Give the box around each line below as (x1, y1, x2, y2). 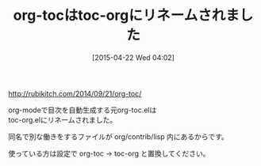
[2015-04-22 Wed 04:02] (92, 52, 175, 62)
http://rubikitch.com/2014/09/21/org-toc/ (8, 89, 142, 98)
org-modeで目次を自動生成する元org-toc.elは (8, 105, 157, 115)
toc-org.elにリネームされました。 (8, 115, 117, 124)
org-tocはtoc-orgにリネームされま (13, 6, 240, 25)
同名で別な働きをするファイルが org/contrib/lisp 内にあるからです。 (8, 131, 228, 141)
